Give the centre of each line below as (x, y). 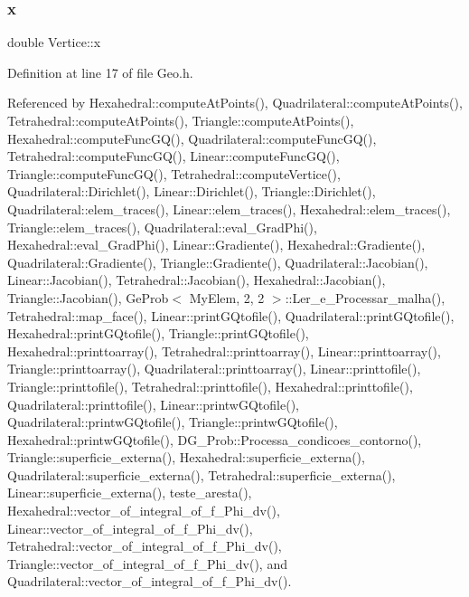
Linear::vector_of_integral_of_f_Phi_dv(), (130, 528)
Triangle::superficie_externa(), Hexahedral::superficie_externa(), (186, 457)
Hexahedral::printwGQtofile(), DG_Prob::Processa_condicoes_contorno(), (215, 439)
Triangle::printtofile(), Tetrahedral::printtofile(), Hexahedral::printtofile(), (210, 386)
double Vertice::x (54, 42)
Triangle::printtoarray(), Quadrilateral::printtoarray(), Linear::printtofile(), (214, 369)
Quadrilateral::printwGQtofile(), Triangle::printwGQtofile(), (173, 422)
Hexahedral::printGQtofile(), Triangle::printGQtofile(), (158, 333)
